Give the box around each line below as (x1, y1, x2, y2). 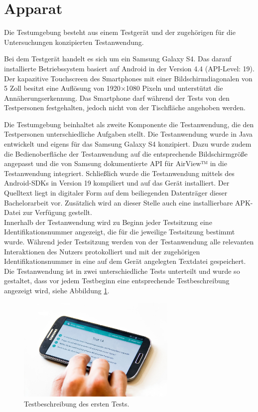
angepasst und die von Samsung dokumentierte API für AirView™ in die (4, 158, 227, 169)
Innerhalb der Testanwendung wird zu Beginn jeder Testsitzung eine (4, 216, 212, 227)
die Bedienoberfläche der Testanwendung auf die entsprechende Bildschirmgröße (4, 148, 248, 159)
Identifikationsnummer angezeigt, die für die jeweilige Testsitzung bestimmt (4, 226, 235, 237)
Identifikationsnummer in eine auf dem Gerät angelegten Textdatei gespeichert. (4, 256, 246, 266)
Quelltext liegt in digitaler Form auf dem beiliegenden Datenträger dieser (4, 188, 228, 198)
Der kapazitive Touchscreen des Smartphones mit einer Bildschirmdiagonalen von (4, 73, 253, 83)
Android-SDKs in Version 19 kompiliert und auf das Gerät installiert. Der (4, 178, 230, 188)
